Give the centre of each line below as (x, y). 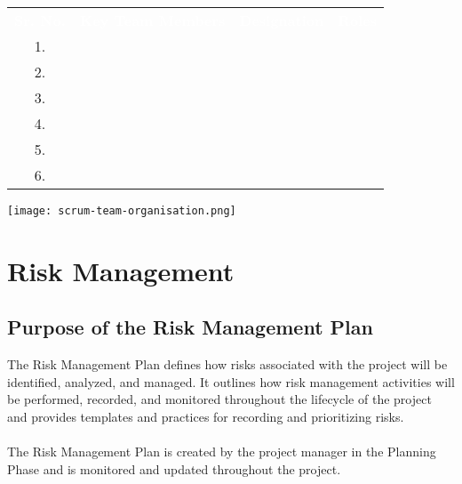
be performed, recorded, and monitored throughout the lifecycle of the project (219, 399)
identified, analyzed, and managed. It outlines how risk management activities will (231, 381)
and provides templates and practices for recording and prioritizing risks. (206, 417)
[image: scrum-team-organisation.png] (122, 211)
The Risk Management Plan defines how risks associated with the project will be (227, 364)
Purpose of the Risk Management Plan (190, 327)
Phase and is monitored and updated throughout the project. (174, 468)
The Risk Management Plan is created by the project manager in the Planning (222, 452)
